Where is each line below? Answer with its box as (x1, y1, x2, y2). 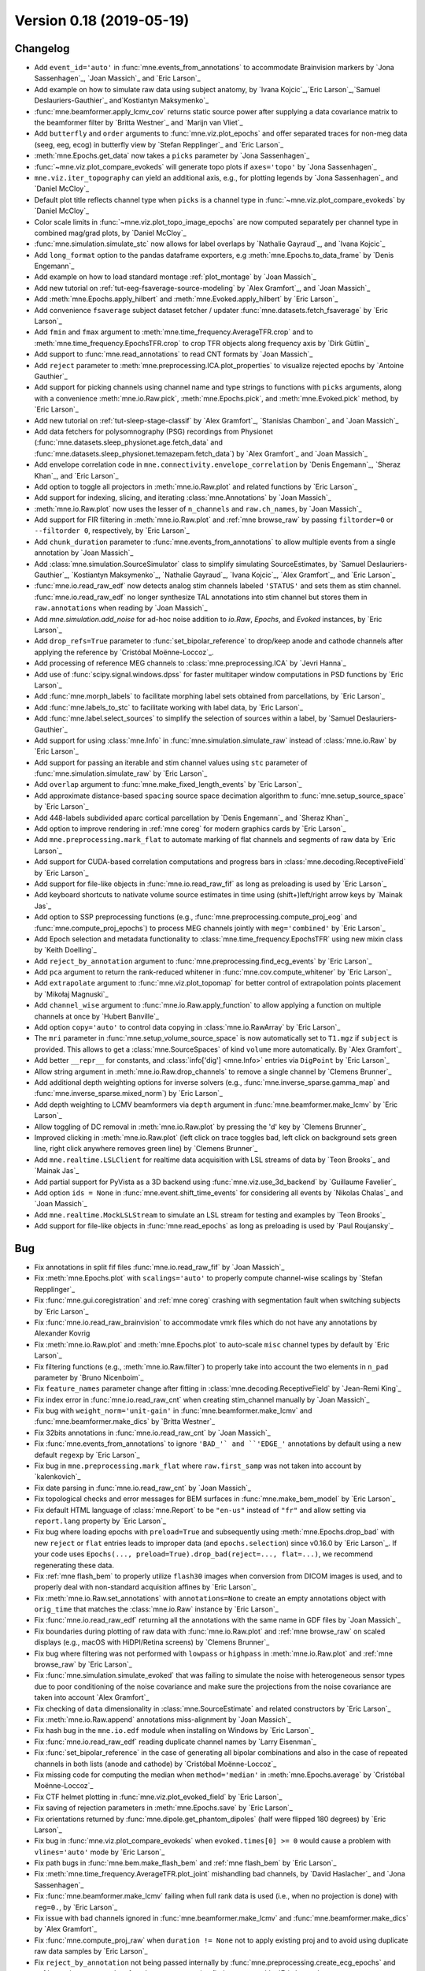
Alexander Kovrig (34, 1328, 91, 1338)
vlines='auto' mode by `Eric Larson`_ (34, 1847, 165, 1857)
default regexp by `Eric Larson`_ (34, 1450, 141, 1459)
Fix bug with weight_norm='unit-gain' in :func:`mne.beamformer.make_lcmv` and (34, 1406, 312, 1415)
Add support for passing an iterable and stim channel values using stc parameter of (34, 758, 308, 767)
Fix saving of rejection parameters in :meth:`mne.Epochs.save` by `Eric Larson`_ (34, 1803, 293, 1813)
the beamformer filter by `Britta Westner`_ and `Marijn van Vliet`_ (34, 118, 243, 128)
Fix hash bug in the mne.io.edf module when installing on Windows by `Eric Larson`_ (34, 1726, 315, 1735)
